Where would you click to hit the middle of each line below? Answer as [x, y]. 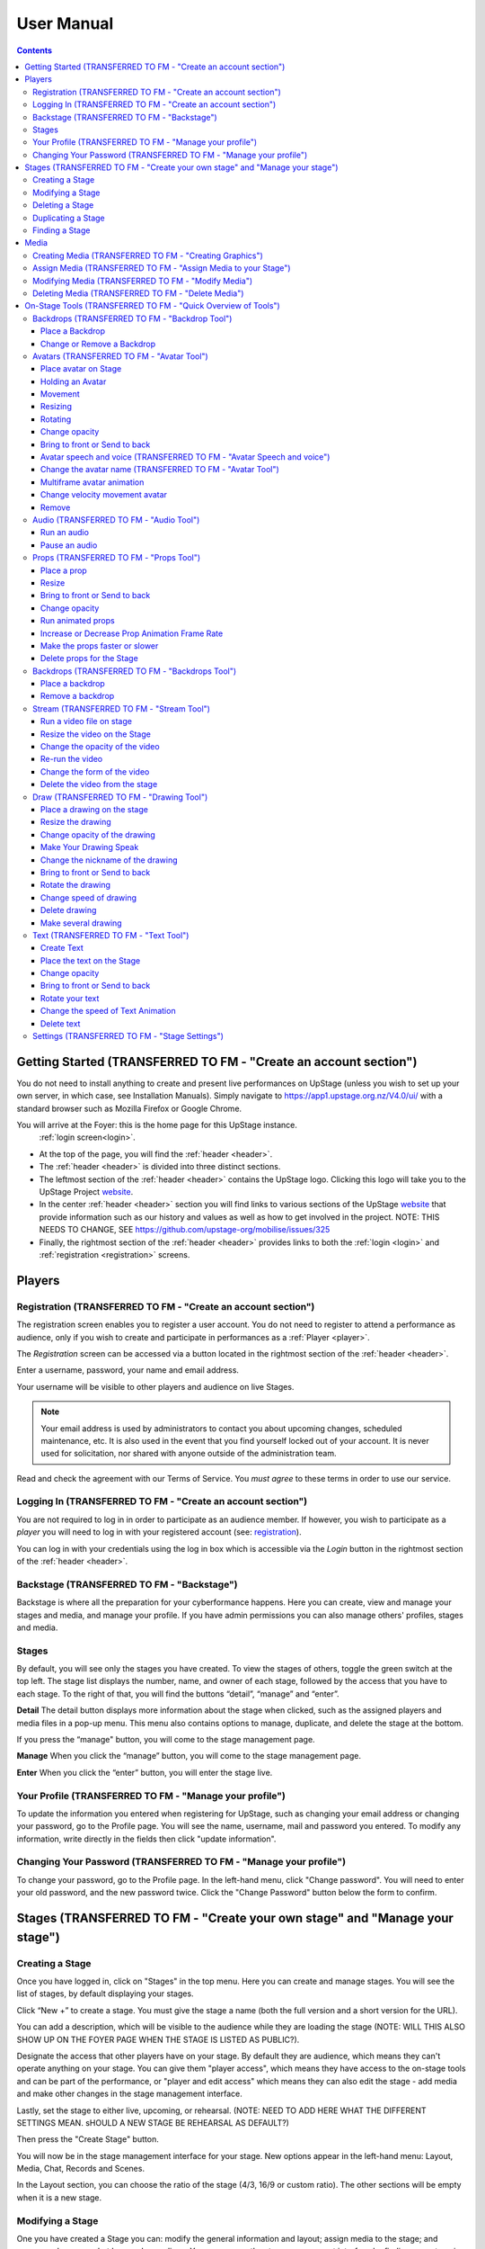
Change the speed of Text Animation [108, 1011]
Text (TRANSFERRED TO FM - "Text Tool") [111, 935]
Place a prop [64, 570]
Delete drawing [69, 910]
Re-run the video [72, 759]
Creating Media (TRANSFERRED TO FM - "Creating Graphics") [148, 255]
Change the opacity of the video [101, 747]
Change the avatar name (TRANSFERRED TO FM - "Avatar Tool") [160, 470]
